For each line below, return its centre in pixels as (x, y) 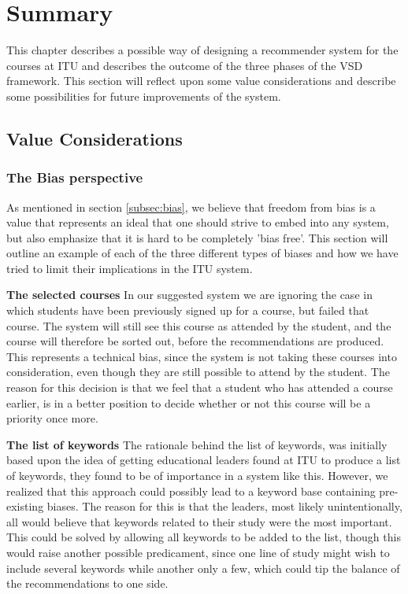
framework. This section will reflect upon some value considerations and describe (201, 81)
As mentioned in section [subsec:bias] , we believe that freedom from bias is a (191, 207)
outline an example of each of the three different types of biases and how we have (202, 253)
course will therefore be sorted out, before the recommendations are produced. (195, 341)
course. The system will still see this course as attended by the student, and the (199, 325)
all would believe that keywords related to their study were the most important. (199, 521)
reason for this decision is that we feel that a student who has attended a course (200, 387)
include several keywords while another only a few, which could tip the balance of (203, 568)
